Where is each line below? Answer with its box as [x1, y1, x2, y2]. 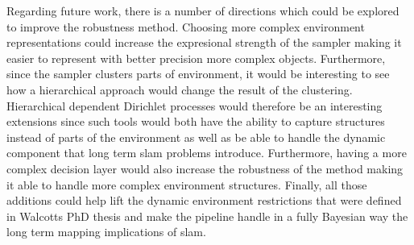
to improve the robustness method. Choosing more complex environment [6, 18, 365, 35]
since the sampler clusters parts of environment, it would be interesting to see [6, 65, 390, 82]
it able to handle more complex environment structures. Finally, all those [6, 176, 367, 193]
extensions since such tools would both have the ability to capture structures [6, 113, 385, 130]
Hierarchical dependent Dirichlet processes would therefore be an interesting [6, 97, 383, 114]
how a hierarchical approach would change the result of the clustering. [6, 81, 353, 98]
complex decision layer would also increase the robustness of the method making [6, 160, 404, 176]
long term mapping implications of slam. [6, 223, 206, 240]
